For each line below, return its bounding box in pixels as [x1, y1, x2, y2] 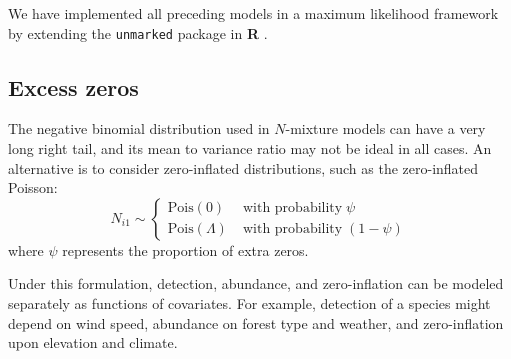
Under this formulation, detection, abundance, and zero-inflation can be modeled [8, 273, 504, 294]
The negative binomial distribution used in [8, 118, 270, 139]
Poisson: [8, 177, 58, 198]
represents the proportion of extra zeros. [62, 239, 309, 260]
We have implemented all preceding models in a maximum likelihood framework [8, 3, 499, 23]
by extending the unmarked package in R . [8, 22, 268, 43]
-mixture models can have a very [285, 118, 486, 139]
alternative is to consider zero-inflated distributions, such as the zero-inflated [8, 157, 479, 178]
